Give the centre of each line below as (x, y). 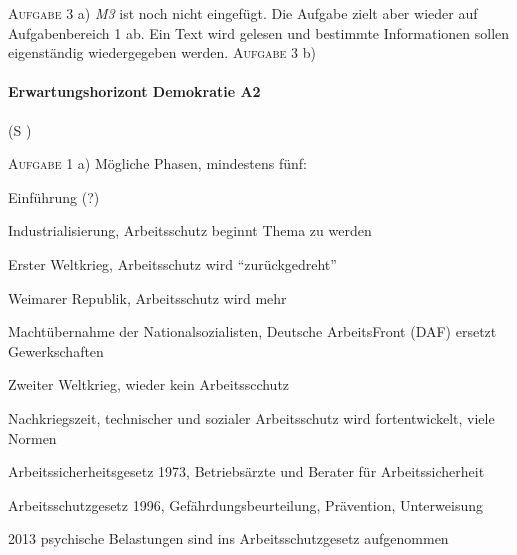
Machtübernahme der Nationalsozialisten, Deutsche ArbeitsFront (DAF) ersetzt (252, 331)
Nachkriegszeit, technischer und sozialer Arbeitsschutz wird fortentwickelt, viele (251, 417)
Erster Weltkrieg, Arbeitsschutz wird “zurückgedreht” (172, 263)
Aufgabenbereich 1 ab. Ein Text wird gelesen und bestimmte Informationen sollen (259, 32)
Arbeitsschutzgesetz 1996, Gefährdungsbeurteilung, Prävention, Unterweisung (245, 504)
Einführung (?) (54, 196)
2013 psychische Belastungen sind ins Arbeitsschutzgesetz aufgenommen (228, 538)
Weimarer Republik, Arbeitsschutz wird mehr (147, 297)
